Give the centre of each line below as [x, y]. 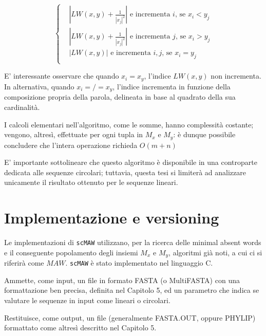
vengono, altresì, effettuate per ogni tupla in [74, 134]
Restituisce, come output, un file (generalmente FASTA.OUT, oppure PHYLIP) [130, 317]
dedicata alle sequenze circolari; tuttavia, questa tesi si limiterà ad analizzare [125, 172]
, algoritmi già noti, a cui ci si [215, 252]
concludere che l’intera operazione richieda [71, 145]
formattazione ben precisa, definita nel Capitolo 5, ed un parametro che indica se [132, 290]
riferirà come [24, 263]
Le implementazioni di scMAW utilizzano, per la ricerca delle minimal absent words [133, 242]
